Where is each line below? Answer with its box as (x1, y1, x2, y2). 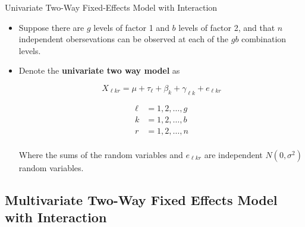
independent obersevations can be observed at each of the (18, 33, 229, 45)
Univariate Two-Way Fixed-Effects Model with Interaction (5, 1, 218, 13)
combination (241, 33, 287, 45)
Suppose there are (18, 21, 84, 33)
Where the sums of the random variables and (18, 148, 183, 160)
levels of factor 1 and (93, 21, 169, 33)
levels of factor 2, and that (178, 21, 275, 33)
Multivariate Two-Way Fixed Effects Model (5, 190, 278, 209)
